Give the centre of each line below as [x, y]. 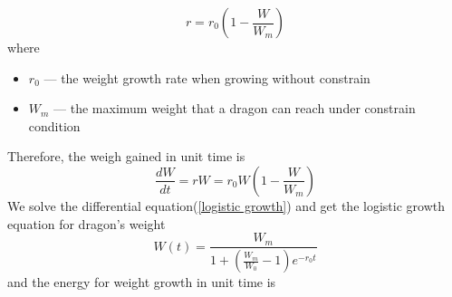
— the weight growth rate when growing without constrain [207, 77]
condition [54, 125]
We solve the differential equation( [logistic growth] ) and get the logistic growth [226, 205]
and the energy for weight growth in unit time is [142, 282]
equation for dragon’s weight [87, 223]
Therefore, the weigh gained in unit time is [126, 156]
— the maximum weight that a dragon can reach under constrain [235, 108]
